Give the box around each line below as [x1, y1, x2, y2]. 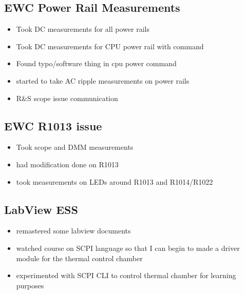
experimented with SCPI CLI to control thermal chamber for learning [16, 270, 236, 281]
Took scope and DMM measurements [16, 142, 134, 152]
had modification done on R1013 [16, 159, 119, 169]
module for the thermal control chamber [16, 252, 143, 263]
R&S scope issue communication [16, 92, 118, 103]
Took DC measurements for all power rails [16, 24, 149, 34]
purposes [16, 280, 44, 290]
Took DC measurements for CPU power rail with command [16, 41, 204, 51]
